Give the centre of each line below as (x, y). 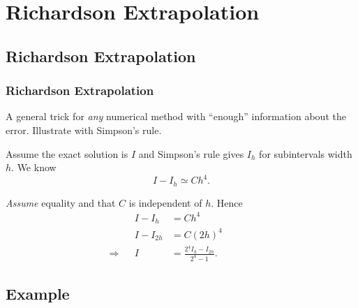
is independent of (165, 202)
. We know (34, 167)
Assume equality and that (61, 202)
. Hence (227, 202)
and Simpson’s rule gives (191, 153)
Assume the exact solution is (67, 153)
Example (38, 294)
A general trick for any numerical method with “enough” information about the (176, 116)
